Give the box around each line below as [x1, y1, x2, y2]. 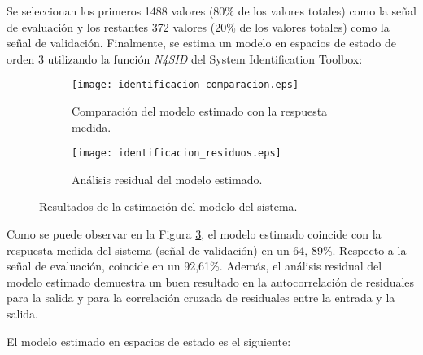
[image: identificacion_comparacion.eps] [72, 79, 299, 91]
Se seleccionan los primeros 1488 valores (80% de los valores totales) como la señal [7, 2, 416, 19]
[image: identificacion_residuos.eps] [72, 147, 281, 160]
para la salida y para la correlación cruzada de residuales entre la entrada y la [7, 289, 395, 306]
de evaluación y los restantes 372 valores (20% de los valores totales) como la [7, 18, 390, 35]
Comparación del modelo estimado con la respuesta [72, 103, 328, 120]
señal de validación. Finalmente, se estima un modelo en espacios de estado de [7, 34, 396, 51]
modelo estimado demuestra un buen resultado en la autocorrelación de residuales [7, 273, 415, 290]
